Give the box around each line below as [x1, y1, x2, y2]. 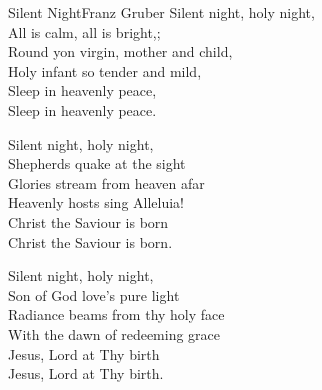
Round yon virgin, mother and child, [8, 41, 233, 62]
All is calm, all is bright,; [8, 21, 161, 42]
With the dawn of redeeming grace [8, 323, 221, 344]
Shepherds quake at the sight [8, 153, 186, 174]
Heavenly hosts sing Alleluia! [8, 192, 185, 213]
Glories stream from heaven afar [8, 172, 205, 193]
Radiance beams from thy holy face [8, 304, 225, 325]
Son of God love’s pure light [8, 284, 180, 305]
